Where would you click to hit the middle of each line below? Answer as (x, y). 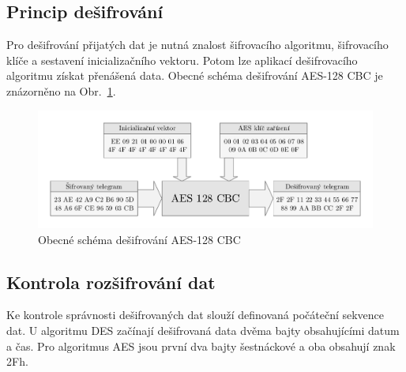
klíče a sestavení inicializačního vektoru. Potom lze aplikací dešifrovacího (182, 60)
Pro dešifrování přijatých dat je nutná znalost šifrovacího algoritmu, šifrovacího (197, 45)
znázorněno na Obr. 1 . (61, 90)
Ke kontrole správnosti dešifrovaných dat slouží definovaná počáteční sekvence (195, 315)
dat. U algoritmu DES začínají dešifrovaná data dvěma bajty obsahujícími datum (203, 331)
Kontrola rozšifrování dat (111, 282)
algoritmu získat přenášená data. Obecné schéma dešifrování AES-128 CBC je (195, 75)
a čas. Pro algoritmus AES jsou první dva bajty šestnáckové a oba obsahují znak (201, 346)
